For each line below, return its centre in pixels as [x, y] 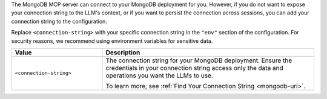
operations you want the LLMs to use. [159, 75]
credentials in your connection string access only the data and [195, 68]
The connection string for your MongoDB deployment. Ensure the [199, 60]
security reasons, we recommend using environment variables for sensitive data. [112, 41]
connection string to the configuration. [59, 21]
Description [123, 53]
